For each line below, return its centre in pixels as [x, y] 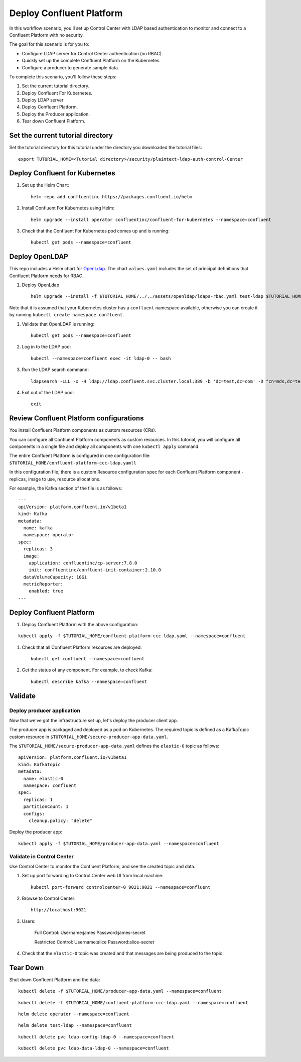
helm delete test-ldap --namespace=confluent [75, 1025]
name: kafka [38, 528]
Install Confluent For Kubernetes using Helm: [68, 208]
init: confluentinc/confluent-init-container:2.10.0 [95, 570]
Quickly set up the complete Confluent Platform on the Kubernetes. [91, 61]
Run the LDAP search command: [55, 370]
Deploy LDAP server [43, 100]
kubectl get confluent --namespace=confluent [88, 659]
